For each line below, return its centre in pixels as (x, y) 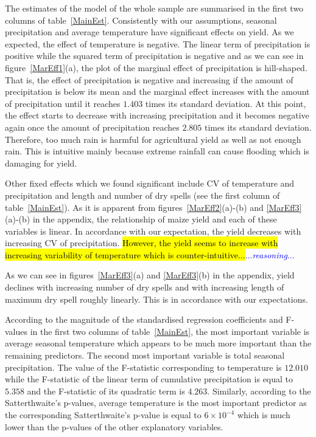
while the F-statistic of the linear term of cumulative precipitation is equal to (149, 379)
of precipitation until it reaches (63, 103)
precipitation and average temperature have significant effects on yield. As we (149, 32)
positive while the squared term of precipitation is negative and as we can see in (154, 56)
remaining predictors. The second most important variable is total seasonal (145, 355)
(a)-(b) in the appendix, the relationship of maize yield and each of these (141, 219)
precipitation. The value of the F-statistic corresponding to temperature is (143, 367)
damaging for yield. (41, 163)
